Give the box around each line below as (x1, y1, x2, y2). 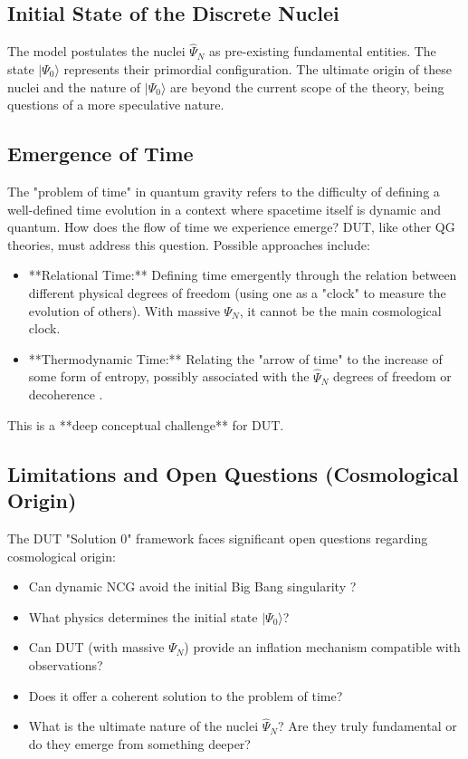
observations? (28, 655, 103, 674)
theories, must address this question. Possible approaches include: (7, 235, 370, 254)
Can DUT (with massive (28, 638, 165, 657)
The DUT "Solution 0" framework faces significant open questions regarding (7, 528, 428, 547)
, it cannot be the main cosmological (239, 301, 442, 320)
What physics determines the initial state (28, 607, 258, 626)
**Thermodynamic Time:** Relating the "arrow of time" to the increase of (28, 349, 443, 368)
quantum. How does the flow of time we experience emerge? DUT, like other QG (7, 217, 455, 236)
